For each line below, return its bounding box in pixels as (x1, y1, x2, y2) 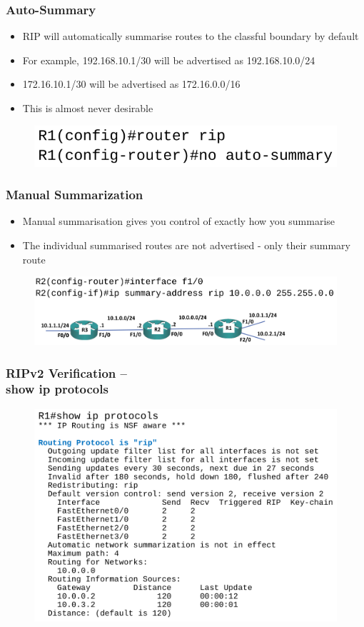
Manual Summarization (6, 186, 143, 204)
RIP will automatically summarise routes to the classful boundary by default (22, 29, 359, 44)
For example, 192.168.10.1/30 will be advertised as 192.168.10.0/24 (22, 52, 315, 67)
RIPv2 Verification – (6, 363, 127, 381)
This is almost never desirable (22, 101, 153, 115)
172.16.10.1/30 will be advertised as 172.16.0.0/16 (22, 76, 241, 91)
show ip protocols (6, 380, 108, 398)
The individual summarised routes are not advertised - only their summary (22, 238, 350, 252)
